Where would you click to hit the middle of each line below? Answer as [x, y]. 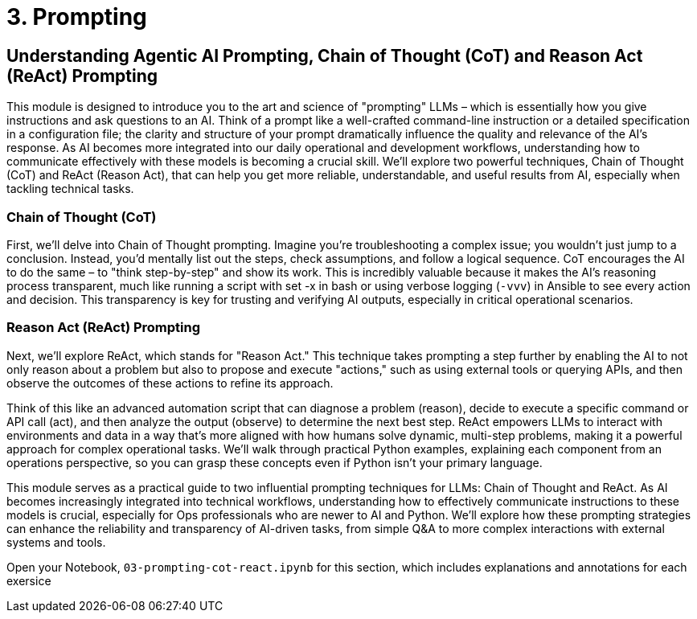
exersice [29, 580]
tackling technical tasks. [70, 189]
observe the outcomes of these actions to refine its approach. [170, 383]
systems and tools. [56, 542]
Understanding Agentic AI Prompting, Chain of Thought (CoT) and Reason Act [325, 55]
